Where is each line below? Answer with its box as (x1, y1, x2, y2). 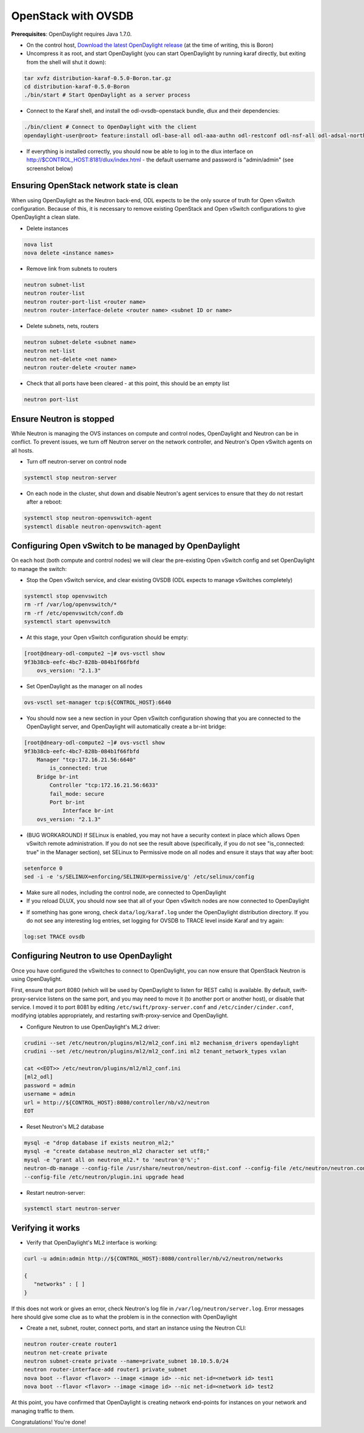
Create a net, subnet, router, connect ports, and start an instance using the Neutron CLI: (26, 1324, 247, 1332)
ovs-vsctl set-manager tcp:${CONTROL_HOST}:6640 (24, 699, 172, 706)
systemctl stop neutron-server (24, 474, 118, 481)
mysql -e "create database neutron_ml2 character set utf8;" (24, 1148, 210, 1155)
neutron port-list (24, 396, 79, 403)
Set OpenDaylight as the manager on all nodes (26, 682, 143, 689)
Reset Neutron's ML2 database (26, 1123, 104, 1130)
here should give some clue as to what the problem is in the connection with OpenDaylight (11, 1313, 237, 1321)
